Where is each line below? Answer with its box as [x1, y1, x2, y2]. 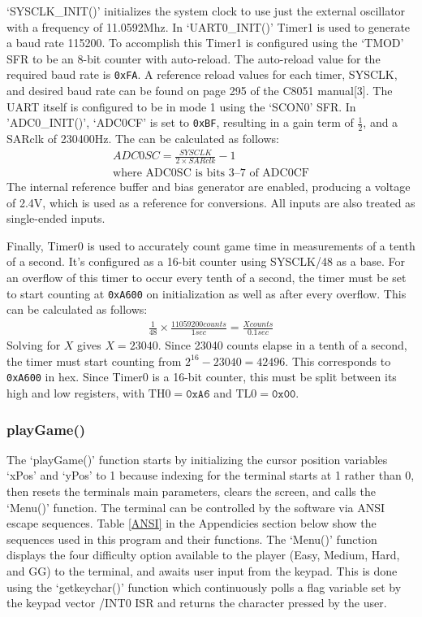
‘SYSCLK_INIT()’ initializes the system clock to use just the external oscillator [6, 2, 406, 19]
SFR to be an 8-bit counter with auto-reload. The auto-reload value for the [6, 50, 381, 67]
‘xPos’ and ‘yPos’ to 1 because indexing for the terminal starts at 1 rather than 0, [6, 467, 415, 484]
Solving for [6, 337, 61, 354]
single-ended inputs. [6, 210, 105, 227]
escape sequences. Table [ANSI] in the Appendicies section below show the [6, 515, 377, 532]
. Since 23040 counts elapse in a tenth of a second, [157, 337, 407, 354]
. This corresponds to [285, 352, 391, 369]
